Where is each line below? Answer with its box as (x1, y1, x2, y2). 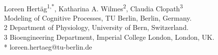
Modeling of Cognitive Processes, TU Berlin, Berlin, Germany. (4, 12, 192, 23)
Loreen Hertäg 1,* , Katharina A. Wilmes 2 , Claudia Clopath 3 (4, 1, 183, 13)
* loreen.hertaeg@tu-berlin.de (4, 41, 92, 52)
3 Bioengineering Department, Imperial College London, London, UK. (4, 32, 215, 42)
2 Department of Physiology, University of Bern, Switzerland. (4, 22, 189, 32)
